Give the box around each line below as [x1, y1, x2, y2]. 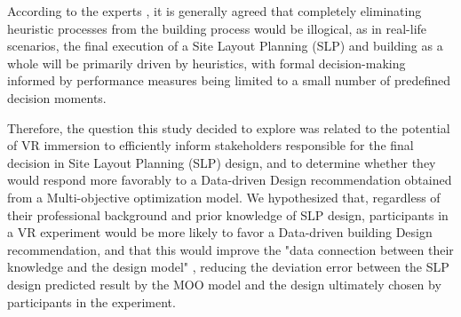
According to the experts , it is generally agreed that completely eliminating [7, 2, 422, 20]
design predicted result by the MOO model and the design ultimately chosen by [7, 274, 441, 293]
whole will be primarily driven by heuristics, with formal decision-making [7, 53, 406, 72]
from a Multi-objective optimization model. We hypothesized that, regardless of [7, 187, 441, 206]
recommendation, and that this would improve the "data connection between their [7, 240, 454, 258]
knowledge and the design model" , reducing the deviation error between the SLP [7, 258, 449, 276]
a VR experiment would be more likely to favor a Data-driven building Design [7, 223, 433, 242]
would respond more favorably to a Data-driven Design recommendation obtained [7, 170, 452, 189]
